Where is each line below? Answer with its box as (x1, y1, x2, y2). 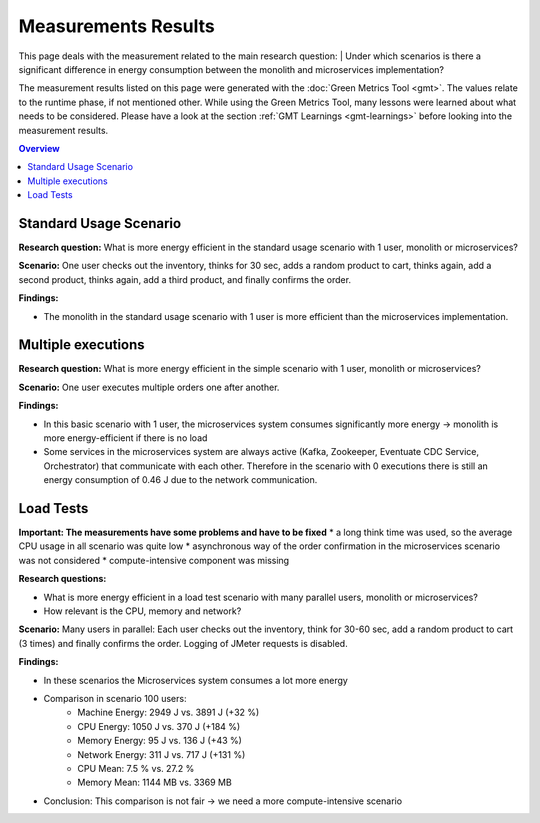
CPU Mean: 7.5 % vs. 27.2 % (77, 762, 195, 774)
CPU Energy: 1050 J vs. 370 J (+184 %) (77, 720, 241, 732)
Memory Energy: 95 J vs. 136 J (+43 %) (77, 735, 242, 747)
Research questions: (18, 573, 107, 585)
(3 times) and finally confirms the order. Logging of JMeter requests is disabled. (18, 637, 349, 649)
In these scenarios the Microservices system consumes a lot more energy (43, 674, 349, 686)
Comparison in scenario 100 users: (43, 692, 187, 704)
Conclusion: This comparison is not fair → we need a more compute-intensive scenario (43, 795, 403, 807)
